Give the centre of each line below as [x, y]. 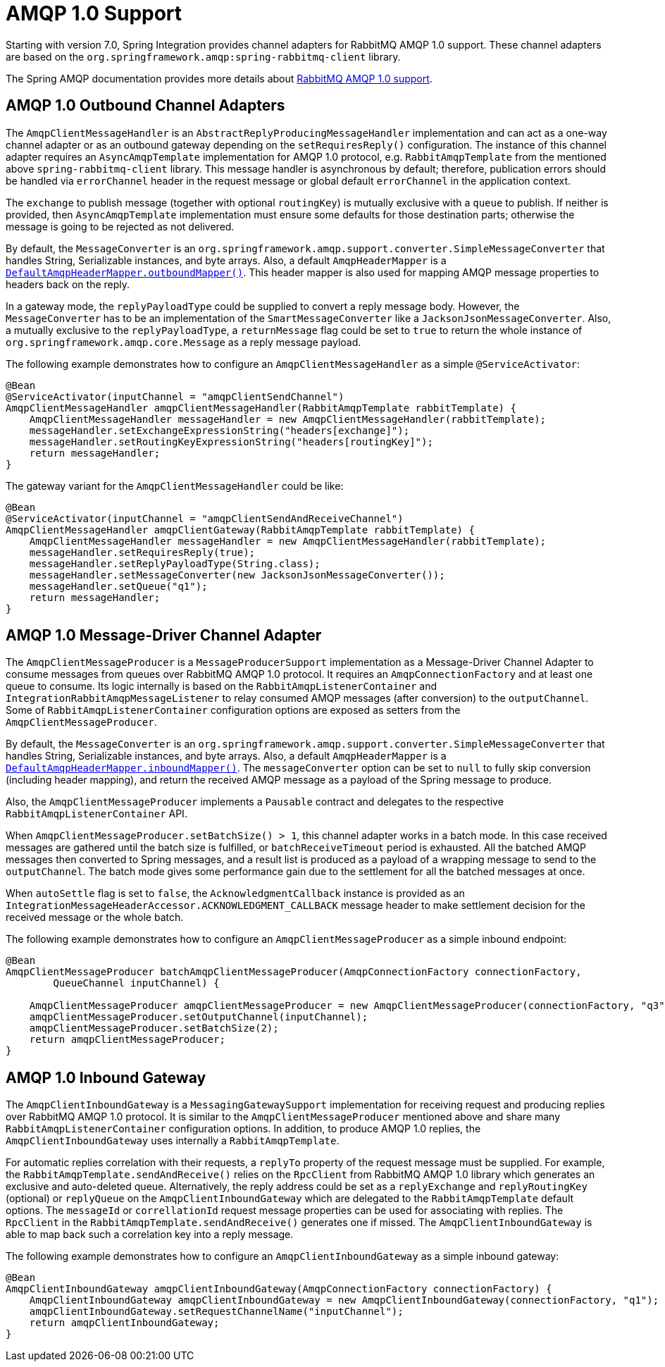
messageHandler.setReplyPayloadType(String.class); [175, 563]
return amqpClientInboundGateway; [124, 1323]
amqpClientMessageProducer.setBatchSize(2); [154, 1028]
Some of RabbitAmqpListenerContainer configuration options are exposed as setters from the [233, 710]
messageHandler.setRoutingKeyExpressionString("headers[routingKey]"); [231, 441]
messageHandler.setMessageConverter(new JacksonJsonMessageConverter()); [237, 575]
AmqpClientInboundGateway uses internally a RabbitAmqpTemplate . [173, 1141]
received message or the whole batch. [95, 917]
